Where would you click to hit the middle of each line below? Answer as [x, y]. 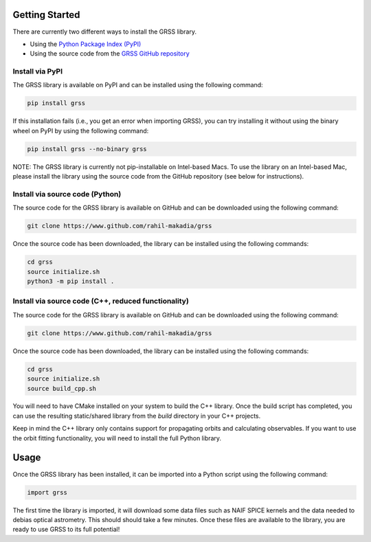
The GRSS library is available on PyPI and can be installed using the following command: [138, 85]
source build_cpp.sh [61, 388]
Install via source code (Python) [67, 194]
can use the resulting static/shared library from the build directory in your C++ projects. [137, 416]
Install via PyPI [38, 71]
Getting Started [46, 15]
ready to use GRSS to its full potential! [66, 530]
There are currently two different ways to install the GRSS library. [105, 32]
